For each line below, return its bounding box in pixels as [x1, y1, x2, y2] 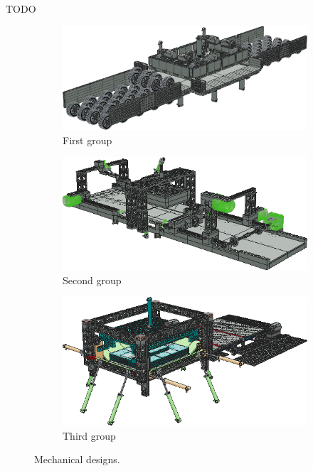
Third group [63, 428, 116, 443]
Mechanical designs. [34, 452, 120, 467]
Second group [63, 272, 122, 287]
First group [63, 132, 112, 147]
